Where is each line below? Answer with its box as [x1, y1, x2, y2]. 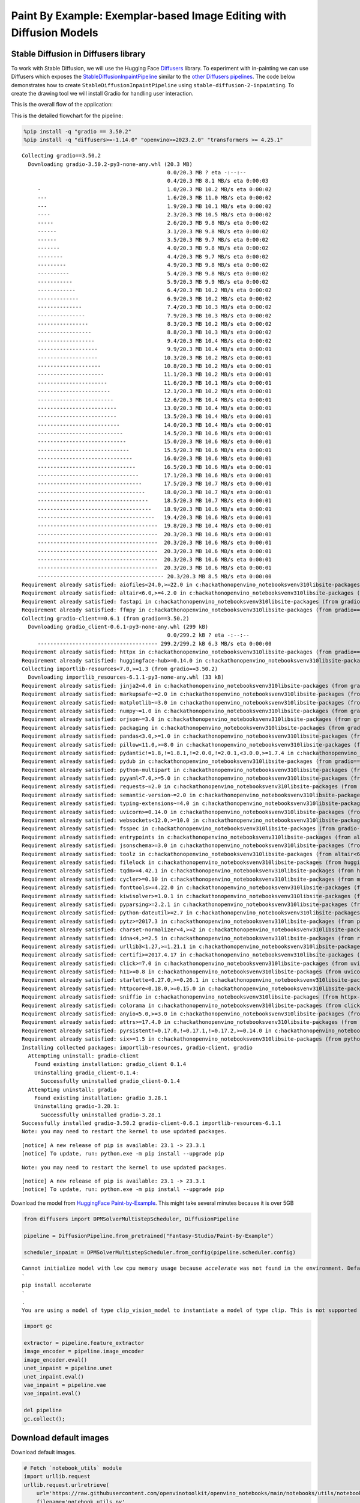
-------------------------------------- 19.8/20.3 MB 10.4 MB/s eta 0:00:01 [37, 522, 272, 529]
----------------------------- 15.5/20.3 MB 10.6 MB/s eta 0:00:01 [37, 447, 272, 453]
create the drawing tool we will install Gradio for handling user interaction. [11, 90, 194, 97]
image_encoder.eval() [23, 1356, 88, 1363]
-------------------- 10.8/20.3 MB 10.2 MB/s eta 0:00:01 [37, 363, 272, 369]
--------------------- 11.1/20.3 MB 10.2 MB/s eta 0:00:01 [37, 371, 272, 378]
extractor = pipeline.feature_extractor [23, 1339, 144, 1347]
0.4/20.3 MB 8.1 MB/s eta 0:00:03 [167, 177, 269, 185]
